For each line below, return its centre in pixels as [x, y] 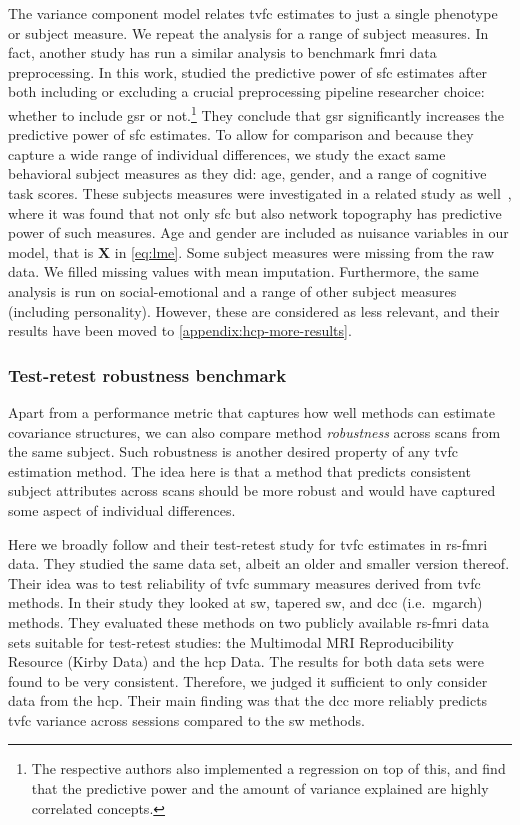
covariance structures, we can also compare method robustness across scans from [254, 431]
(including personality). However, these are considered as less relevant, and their [254, 310]
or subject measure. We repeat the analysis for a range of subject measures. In [248, 32]
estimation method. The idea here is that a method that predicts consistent [239, 470]
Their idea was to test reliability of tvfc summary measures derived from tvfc [244, 582]
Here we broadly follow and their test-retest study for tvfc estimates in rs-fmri [248, 543]
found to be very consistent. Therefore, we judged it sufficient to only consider [248, 680]
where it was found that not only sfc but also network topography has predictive [255, 212]
